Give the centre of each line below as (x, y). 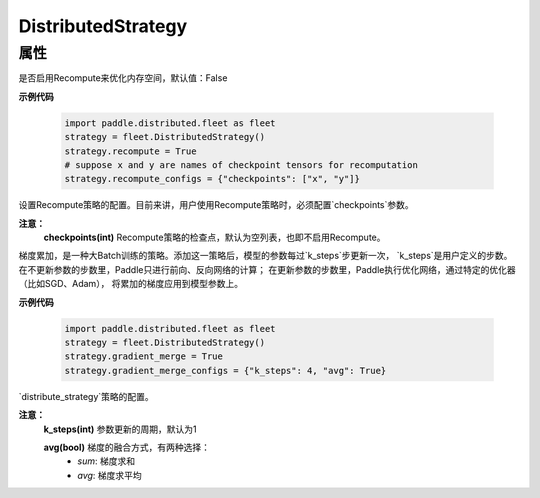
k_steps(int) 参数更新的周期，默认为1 (120, 429)
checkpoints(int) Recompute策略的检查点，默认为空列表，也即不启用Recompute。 (214, 237)
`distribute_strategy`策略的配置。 (86, 396)
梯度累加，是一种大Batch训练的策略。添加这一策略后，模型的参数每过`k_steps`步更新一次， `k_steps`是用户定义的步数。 (265, 256)
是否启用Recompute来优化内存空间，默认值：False (123, 78)
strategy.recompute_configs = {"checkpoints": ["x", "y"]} (212, 179)
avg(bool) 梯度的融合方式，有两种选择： (126, 447)
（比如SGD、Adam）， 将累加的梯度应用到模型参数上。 (131, 284)
